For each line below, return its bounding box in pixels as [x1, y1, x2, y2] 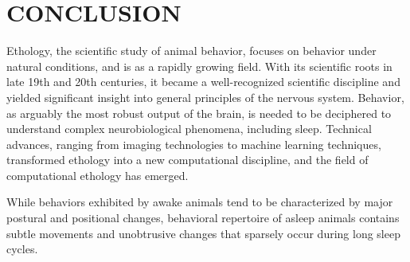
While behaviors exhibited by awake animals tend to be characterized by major [6, 194, 393, 210]
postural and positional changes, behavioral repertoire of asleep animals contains [6, 209, 400, 226]
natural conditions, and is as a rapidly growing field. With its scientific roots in [6, 57, 392, 74]
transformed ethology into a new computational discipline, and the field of [6, 151, 369, 168]
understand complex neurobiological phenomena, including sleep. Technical [6, 120, 372, 137]
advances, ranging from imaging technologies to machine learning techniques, [6, 135, 381, 152]
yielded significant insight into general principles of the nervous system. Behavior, [6, 88, 404, 105]
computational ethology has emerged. [6, 166, 189, 183]
